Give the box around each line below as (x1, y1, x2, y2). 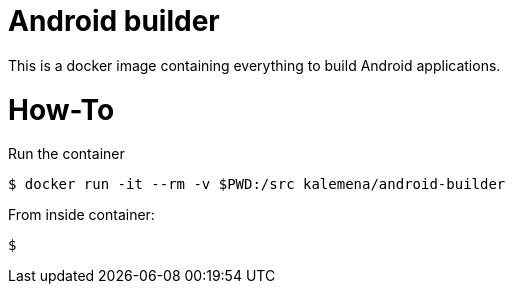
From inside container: (8, 206, 155, 224)
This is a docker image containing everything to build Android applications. (8, 56, 501, 74)
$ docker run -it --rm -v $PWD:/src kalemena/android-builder (8, 176, 506, 193)
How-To (8, 92, 115, 127)
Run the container (8, 145, 125, 163)
